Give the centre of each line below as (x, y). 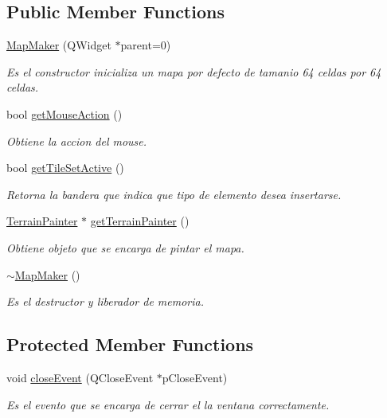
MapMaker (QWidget (59, 45)
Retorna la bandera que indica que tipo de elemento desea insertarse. (174, 194)
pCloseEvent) (195, 377)
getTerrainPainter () (140, 221)
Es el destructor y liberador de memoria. (106, 301)
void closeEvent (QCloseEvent (80, 377)
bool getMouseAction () (64, 113)
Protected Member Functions (130, 344)
